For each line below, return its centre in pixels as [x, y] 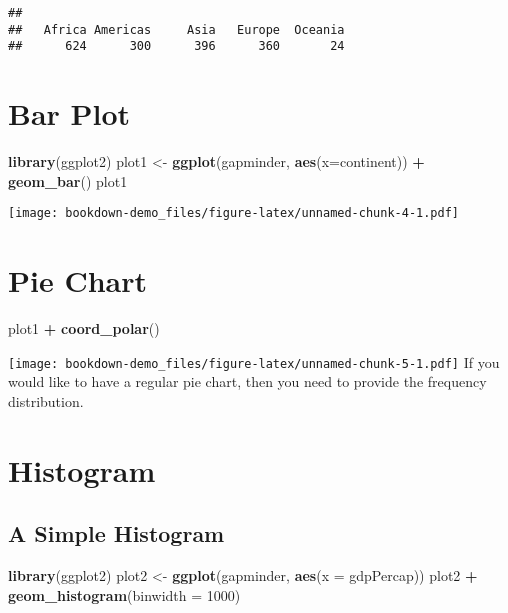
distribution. [46, 400]
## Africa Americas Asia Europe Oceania [176, 29]
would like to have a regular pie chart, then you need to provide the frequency [247, 381]
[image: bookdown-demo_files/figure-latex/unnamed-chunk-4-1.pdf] [234, 213]
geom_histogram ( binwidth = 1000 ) [124, 594]
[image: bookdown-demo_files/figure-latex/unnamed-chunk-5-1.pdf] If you [254, 361]
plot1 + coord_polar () [84, 328]
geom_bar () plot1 [68, 180]
